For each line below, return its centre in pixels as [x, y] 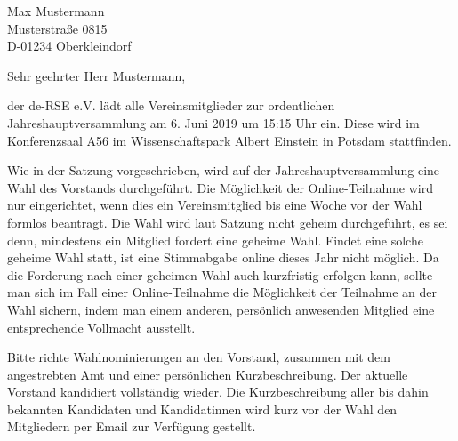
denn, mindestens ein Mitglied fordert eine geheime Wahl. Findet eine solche [215, 240]
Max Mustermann [56, 11]
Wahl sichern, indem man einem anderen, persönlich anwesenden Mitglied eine [221, 309]
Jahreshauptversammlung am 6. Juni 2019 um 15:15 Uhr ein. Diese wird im [213, 122]
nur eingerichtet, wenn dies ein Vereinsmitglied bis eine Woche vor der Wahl [215, 205]
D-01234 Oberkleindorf [69, 46]
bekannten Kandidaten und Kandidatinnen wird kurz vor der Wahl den [202, 409]
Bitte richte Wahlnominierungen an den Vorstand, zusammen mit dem [199, 357]
